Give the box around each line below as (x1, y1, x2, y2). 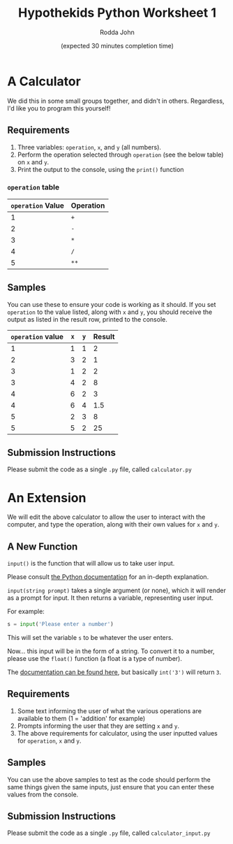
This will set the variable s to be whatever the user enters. (7, 634, 174, 642)
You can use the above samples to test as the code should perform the (7, 775, 211, 784)
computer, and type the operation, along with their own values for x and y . (7, 520, 220, 529)
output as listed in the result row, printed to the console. (7, 315, 167, 323)
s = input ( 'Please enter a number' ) (7, 621, 114, 628)
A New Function (7, 541, 78, 552)
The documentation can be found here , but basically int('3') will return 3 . (7, 668, 222, 676)
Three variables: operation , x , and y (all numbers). (17, 143, 162, 151)
